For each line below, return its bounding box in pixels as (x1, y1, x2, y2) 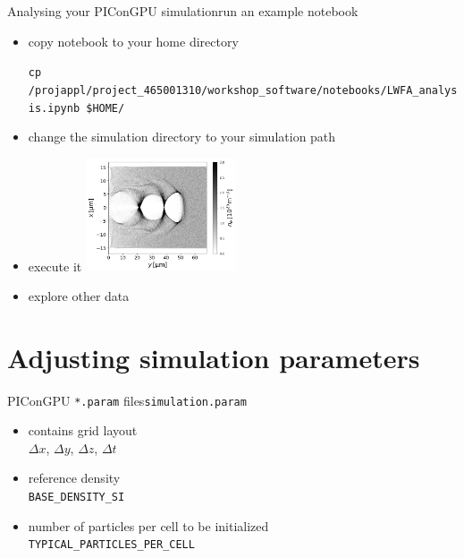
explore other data (28, 286, 130, 305)
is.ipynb (28, 101, 80, 115)
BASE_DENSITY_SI (28, 491, 125, 503)
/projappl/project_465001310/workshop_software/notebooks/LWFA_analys (28, 83, 458, 97)
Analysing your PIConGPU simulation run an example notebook (7, 2, 359, 20)
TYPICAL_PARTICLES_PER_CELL (28, 538, 195, 552)
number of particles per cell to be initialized (28, 516, 269, 535)
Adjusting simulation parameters (7, 339, 420, 375)
